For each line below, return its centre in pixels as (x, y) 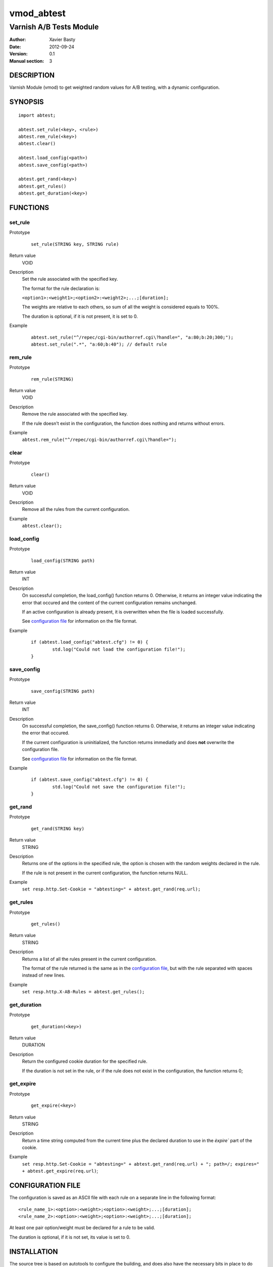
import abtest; (37, 115)
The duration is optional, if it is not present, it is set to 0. (80, 316)
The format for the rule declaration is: (61, 288)
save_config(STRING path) (63, 691)
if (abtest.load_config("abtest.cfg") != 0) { (90, 642)
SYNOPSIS (27, 102)
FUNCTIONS (29, 208)
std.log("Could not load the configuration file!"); (119, 649)
